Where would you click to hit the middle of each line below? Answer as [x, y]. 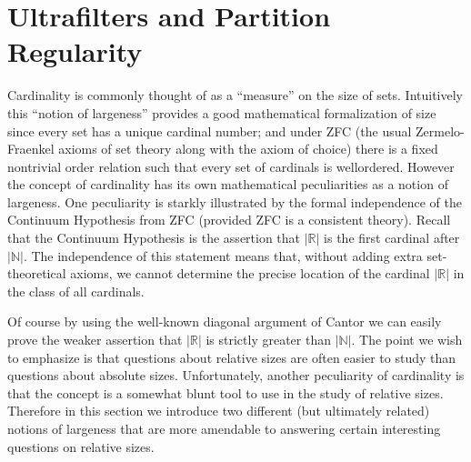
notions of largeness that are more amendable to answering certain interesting [224, 428]
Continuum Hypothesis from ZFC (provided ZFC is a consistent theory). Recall [229, 220]
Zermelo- [440, 131]
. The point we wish [407, 340]
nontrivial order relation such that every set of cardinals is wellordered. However [231, 166]
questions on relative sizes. [81, 446]
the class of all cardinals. [76, 291]
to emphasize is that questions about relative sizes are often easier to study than [232, 357]
